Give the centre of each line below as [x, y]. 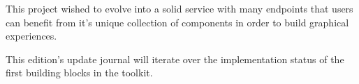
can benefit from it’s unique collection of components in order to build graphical [177, 22]
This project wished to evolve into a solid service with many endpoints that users [179, 8]
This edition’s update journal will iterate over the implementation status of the [175, 59]
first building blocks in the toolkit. [79, 73]
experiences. [31, 36]
